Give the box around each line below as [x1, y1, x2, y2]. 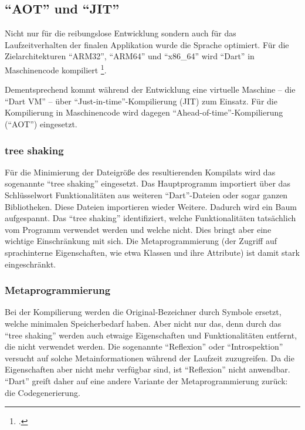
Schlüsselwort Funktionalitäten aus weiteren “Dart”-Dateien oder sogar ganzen [5, 189, 288, 201]
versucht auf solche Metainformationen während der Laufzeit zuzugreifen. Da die [5, 351, 294, 364]
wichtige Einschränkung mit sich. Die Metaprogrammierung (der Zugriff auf [5, 235, 277, 247]
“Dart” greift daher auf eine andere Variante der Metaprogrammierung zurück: [5, 374, 288, 387]
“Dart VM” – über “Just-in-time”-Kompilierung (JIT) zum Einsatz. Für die [5, 94, 277, 107]
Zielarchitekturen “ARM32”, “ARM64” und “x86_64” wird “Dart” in [5, 50, 255, 62]
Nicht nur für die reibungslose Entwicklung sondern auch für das [5, 27, 236, 39]
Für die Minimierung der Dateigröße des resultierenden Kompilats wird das [5, 165, 276, 178]
